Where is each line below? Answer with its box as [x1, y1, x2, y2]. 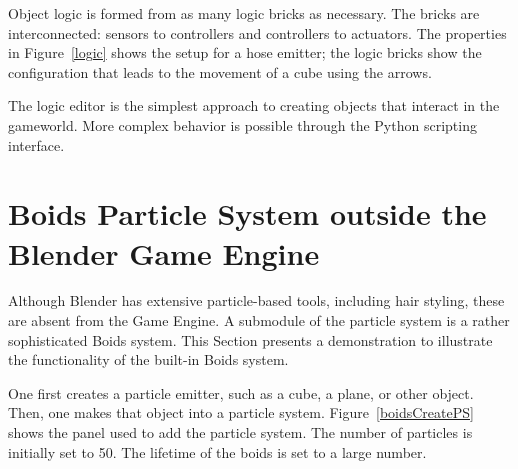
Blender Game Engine [8, 232, 320, 273]
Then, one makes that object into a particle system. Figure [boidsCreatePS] [8, 402, 474, 423]
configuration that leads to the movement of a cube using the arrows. [8, 61, 432, 82]
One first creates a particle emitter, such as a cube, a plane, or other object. [8, 382, 474, 403]
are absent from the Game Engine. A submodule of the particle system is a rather [8, 310, 510, 331]
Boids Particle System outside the [8, 193, 487, 234]
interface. [8, 134, 65, 155]
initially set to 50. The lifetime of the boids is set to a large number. [8, 441, 427, 462]
